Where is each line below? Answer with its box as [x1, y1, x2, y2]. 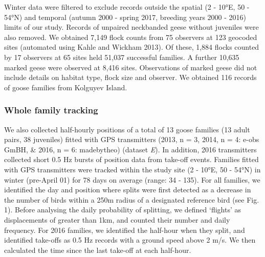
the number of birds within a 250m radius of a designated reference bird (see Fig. [4, 194, 259, 205]
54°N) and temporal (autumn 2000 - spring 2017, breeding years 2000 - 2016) [4, 11, 247, 22]
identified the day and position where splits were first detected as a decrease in [4, 184, 251, 195]
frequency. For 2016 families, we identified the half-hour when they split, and [4, 224, 245, 235]
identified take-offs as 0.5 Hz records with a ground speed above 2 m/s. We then [4, 234, 256, 245]
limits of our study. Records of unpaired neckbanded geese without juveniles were [4, 22, 259, 32]
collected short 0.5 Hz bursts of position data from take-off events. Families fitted [4, 154, 259, 165]
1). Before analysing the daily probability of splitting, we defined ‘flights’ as [4, 204, 241, 215]
